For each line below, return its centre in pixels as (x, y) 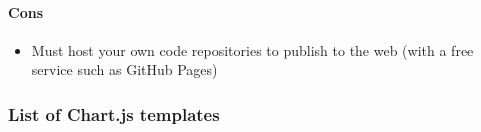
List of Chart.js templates (114, 113)
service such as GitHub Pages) (124, 69)
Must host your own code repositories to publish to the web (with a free (252, 49)
